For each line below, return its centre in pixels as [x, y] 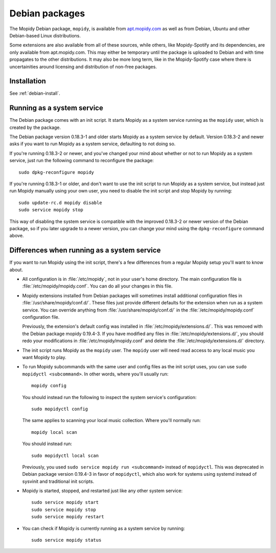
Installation [28, 81]
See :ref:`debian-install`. [35, 93]
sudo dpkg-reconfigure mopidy [56, 172]
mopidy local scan [54, 432]
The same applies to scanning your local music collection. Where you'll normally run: [112, 421]
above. [17, 236]
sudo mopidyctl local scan [65, 456]
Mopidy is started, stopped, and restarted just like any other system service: [102, 491]
